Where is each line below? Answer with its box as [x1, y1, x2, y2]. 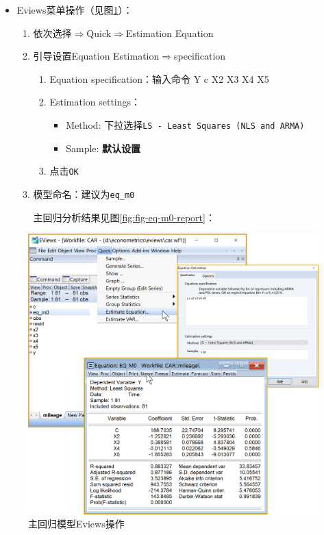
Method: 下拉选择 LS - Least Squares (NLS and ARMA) [66, 117, 305, 132]
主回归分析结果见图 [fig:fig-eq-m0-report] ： [33, 210, 215, 224]
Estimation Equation [125, 25, 214, 40]
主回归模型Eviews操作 [28, 517, 125, 531]
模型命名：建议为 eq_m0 [33, 186, 135, 201]
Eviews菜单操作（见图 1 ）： [16, 3, 133, 16]
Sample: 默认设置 [66, 140, 141, 155]
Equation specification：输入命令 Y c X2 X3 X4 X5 [49, 71, 269, 86]
